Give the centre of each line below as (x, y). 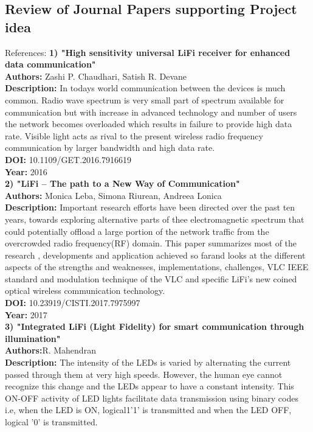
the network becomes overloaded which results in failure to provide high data (149, 124)
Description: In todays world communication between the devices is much (145, 88)
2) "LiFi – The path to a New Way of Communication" (122, 183)
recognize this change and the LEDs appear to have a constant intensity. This (150, 386)
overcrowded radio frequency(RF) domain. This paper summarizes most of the (151, 243)
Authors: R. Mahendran (50, 350)
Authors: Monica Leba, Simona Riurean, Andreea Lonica (113, 195)
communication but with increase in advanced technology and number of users (151, 112)
